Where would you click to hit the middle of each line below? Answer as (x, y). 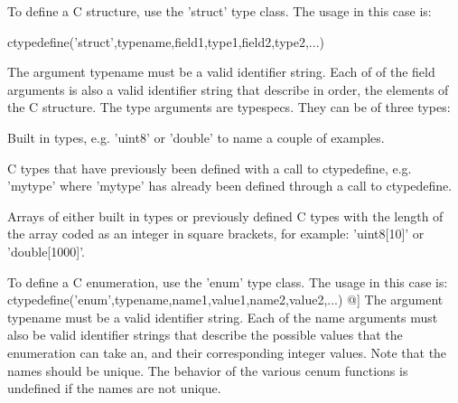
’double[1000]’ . (46, 251)
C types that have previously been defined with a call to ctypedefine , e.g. (210, 168)
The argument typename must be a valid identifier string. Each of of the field (221, 72)
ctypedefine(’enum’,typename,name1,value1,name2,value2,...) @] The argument (225, 300)
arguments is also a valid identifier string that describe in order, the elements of (228, 89)
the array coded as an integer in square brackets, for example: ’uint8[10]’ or (216, 234)
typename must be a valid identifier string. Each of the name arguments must (223, 317)
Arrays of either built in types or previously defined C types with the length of (225, 216)
